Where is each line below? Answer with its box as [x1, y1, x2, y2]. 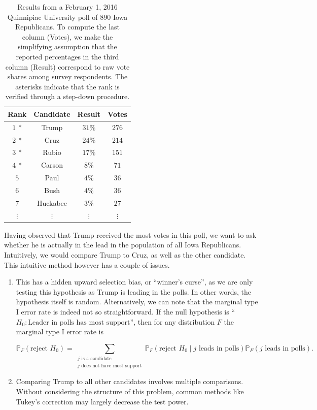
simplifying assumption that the [18, 41, 117, 52]
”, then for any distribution [130, 316, 215, 327]
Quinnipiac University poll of [7, 11, 98, 22]
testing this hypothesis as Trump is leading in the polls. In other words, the [16, 286, 251, 297]
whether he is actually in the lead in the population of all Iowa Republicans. [4, 239, 241, 250]
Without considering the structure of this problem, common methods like [16, 386, 244, 397]
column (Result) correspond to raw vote [5, 61, 130, 72]
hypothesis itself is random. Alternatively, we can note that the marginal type [16, 296, 258, 307]
